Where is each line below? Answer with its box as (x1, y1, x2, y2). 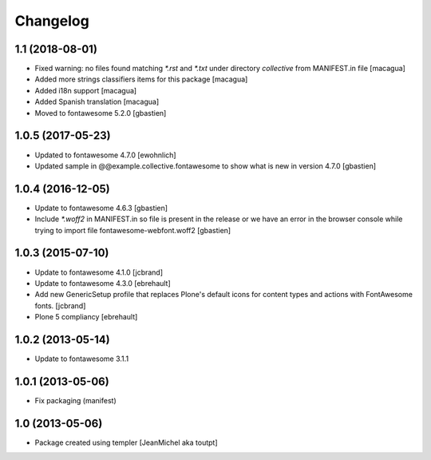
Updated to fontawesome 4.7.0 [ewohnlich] (34, 150, 176, 160)
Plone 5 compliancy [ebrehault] (34, 312, 138, 322)
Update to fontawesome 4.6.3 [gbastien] (34, 203, 168, 212)
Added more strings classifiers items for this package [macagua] (34, 74, 248, 84)
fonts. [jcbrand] (34, 300, 86, 311)
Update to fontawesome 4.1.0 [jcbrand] (34, 268, 164, 277)
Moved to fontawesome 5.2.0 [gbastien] (34, 108, 167, 117)
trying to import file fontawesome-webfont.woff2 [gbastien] (34, 225, 231, 235)
